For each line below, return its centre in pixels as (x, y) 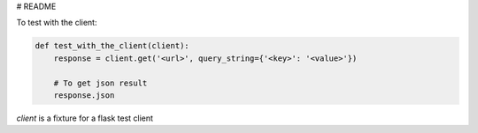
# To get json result (100, 83)
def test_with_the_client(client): (112, 46)
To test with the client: (57, 23)
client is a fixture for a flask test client (85, 118)
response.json (84, 95)
